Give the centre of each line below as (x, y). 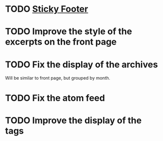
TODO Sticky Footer (47, 9)
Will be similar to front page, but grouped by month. (58, 78)
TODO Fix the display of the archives (81, 64)
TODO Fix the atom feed (55, 98)
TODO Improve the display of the (73, 120)
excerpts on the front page (61, 42)
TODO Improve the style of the (69, 32)
